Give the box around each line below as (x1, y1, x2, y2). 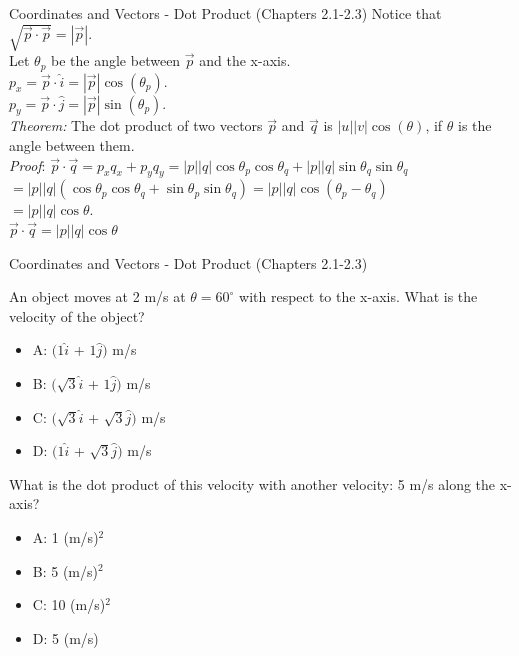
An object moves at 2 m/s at (9, 286, 186, 307)
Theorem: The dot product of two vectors (9, 115, 263, 136)
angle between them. (9, 134, 135, 155)
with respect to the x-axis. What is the (239, 286, 478, 307)
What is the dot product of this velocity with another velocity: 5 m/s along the (9, 473, 496, 494)
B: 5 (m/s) (32, 560, 98, 581)
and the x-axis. (199, 50, 291, 71)
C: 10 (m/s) (32, 594, 106, 615)
